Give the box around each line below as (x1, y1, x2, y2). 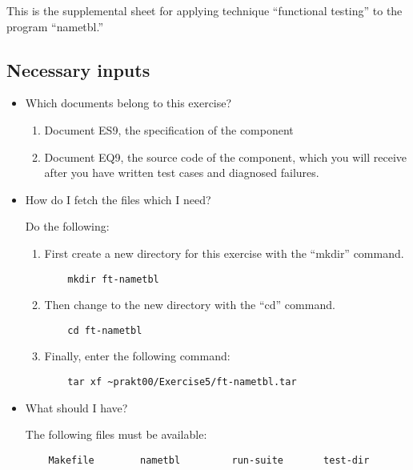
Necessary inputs (6, 57, 150, 82)
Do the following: (25, 218, 110, 235)
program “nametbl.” (6, 18, 104, 34)
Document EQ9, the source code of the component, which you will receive (44, 148, 407, 165)
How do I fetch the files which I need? (25, 191, 211, 207)
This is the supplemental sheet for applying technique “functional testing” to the (6, 2, 403, 18)
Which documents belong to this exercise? (25, 94, 232, 111)
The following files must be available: (25, 426, 207, 443)
